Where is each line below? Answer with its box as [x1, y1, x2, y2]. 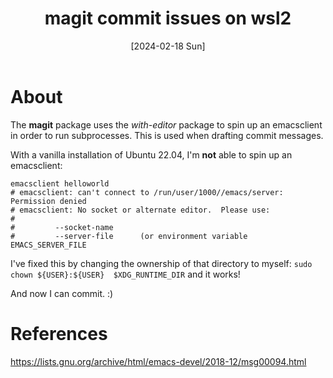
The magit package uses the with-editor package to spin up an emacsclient [10, 118, 323, 131]
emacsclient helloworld [10, 178, 110, 189]
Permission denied [10, 196, 87, 206]
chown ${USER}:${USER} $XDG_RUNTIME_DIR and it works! [10, 268, 241, 280]
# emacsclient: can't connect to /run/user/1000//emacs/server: [10, 187, 284, 197]
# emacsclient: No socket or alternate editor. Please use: [10, 205, 271, 215]
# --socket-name [10, 222, 114, 232]
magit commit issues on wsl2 [44, 7, 292, 30]
